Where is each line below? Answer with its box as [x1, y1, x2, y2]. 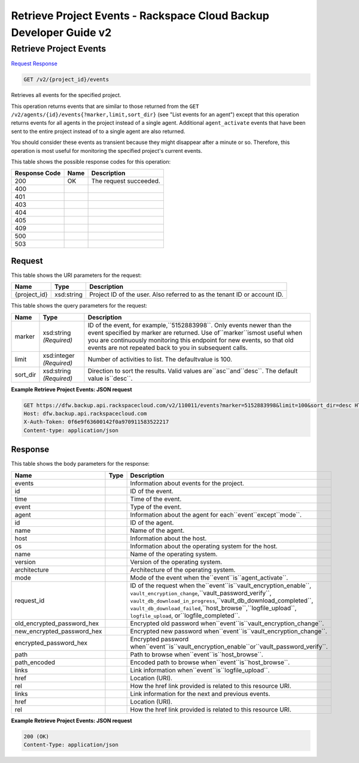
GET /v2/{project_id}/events [23, 76, 109, 83]
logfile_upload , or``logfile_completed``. [130, 611, 241, 620]
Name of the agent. [130, 526, 185, 535]
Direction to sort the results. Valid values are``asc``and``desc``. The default [87, 366, 298, 375]
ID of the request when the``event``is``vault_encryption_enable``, [130, 581, 312, 590]
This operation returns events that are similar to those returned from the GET [11, 102, 199, 110]
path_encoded [14, 658, 56, 667]
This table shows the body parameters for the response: [11, 460, 150, 468]
